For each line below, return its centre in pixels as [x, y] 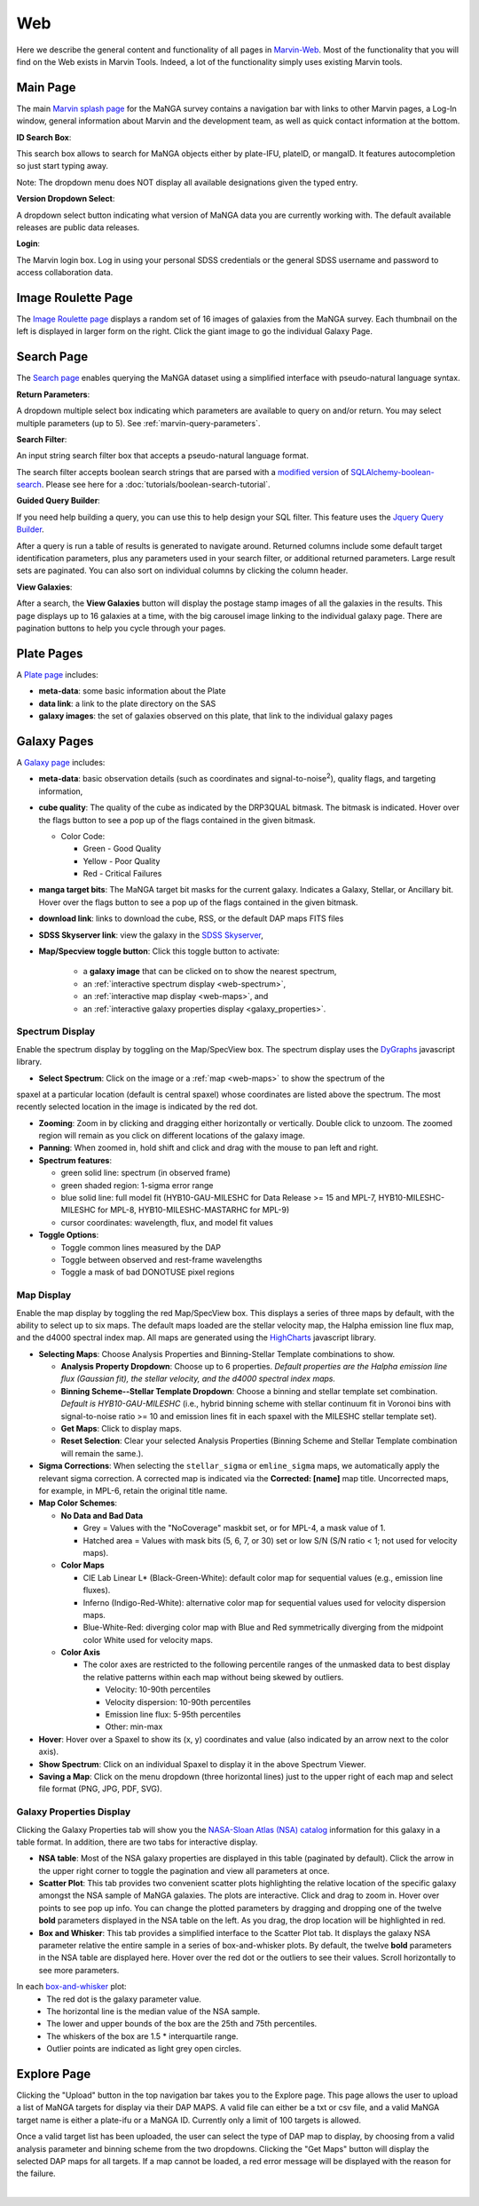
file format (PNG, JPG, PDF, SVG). [101, 1789]
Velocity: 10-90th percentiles [158, 1690]
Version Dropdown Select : [66, 199]
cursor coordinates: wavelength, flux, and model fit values [167, 1222]
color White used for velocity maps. [148, 1639]
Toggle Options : [69, 1235]
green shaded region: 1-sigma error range [137, 1185]
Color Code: [83, 836]
